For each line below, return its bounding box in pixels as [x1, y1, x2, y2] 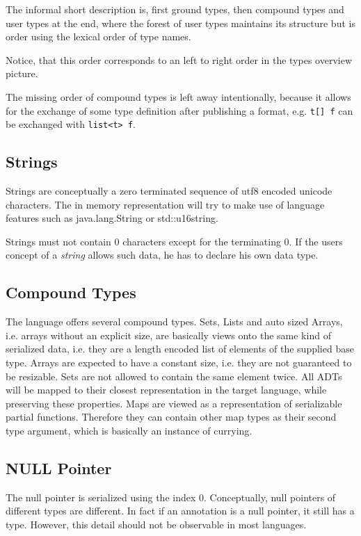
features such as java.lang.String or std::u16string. [6, 211, 218, 225]
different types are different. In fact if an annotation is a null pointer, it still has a [6, 503, 355, 518]
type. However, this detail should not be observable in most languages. [6, 517, 307, 531]
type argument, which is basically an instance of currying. [6, 423, 252, 437]
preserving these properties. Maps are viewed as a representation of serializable [6, 396, 342, 410]
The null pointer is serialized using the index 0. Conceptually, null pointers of [6, 489, 336, 504]
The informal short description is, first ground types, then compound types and [6, 2, 344, 16]
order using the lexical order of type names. [6, 29, 191, 44]
